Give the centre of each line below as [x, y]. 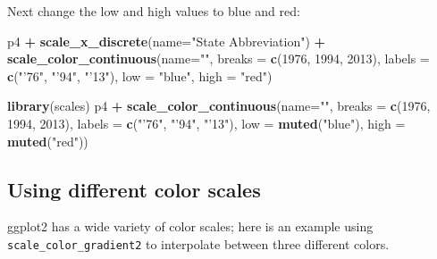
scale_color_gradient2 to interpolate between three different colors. [198, 243]
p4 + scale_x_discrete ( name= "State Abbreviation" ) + [167, 41]
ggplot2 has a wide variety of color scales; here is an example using [190, 226]
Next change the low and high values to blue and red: [154, 11]
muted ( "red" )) [48, 141]
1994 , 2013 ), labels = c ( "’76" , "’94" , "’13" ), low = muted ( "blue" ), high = [206, 123]
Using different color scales [134, 189]
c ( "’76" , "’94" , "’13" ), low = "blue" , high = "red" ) [140, 75]
